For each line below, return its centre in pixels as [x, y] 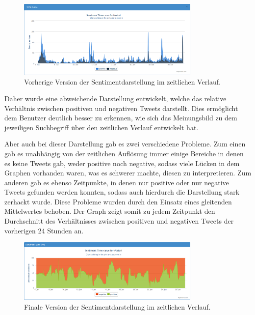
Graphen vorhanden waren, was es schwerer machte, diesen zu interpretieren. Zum [128, 173]
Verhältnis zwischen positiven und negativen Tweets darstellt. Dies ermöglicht [121, 108]
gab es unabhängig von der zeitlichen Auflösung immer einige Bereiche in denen [124, 153]
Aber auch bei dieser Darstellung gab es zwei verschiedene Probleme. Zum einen [125, 144]
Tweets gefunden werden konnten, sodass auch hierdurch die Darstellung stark [122, 192]
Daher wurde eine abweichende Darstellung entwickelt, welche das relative [115, 98]
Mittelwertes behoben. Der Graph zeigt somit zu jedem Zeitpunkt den [110, 211]
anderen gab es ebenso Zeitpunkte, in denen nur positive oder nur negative [117, 182]
